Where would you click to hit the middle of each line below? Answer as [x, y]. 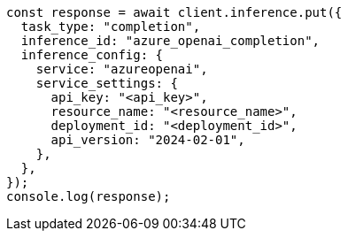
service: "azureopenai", [122, 69]
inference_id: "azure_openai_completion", [170, 41]
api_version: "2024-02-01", [148, 140]
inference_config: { [92, 55]
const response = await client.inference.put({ [174, 12]
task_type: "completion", [111, 27]
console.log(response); [89, 196]
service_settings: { [107, 83]
